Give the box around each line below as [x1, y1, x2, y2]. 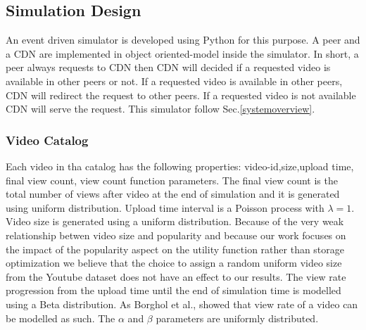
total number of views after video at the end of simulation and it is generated [6, 186, 340, 201]
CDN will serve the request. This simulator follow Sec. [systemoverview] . [6, 101, 315, 116]
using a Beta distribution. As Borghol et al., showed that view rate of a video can [6, 296, 358, 311]
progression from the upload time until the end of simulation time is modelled [6, 283, 341, 298]
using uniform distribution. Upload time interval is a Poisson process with [6, 200, 324, 215]
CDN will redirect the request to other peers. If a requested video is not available [6, 87, 356, 102]
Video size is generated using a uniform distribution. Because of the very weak [6, 214, 344, 229]
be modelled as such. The [6, 310, 115, 325]
